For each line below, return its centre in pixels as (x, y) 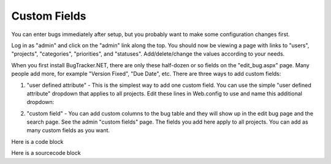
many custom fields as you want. (68, 130)
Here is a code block (37, 141)
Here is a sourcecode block (46, 153)
